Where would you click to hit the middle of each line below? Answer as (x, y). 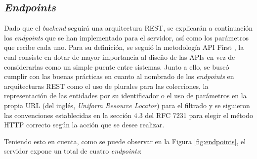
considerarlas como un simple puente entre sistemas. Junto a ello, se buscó (117, 66)
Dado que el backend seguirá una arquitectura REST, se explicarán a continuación (128, 28)
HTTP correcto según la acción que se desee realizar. (84, 125)
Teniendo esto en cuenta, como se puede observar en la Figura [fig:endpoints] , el (125, 141)
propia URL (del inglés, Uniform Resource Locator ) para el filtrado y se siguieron (127, 105)
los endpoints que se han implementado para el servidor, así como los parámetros (126, 37)
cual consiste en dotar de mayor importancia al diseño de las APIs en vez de (120, 57)
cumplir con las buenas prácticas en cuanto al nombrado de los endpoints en (119, 76)
